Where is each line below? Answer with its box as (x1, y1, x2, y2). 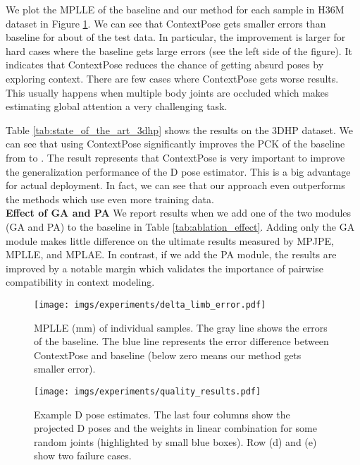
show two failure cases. (34, 448, 132, 463)
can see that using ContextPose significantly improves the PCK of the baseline (6, 136, 345, 151)
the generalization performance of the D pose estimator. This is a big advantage (6, 164, 351, 179)
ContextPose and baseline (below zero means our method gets (34, 347, 302, 362)
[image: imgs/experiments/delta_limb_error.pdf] (34, 299, 266, 310)
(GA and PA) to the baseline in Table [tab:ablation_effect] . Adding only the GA (6, 219, 355, 234)
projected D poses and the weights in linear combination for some (34, 421, 317, 435)
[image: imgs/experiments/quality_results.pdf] (34, 386, 261, 397)
